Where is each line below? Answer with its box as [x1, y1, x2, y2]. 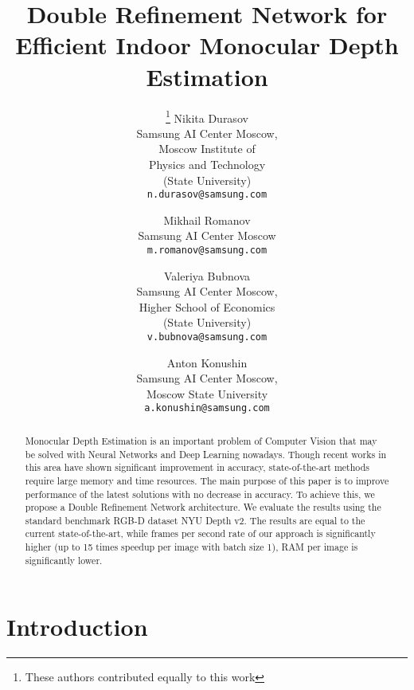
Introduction [6, 610, 148, 643]
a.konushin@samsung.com [144, 402, 270, 414]
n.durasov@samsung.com [146, 189, 268, 201]
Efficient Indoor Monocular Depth [15, 29, 399, 61]
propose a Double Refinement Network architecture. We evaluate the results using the [25, 500, 381, 514]
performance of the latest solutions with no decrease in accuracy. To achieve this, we [25, 487, 375, 500]
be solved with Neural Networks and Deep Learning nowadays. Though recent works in [25, 447, 387, 461]
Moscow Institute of [158, 140, 256, 157]
